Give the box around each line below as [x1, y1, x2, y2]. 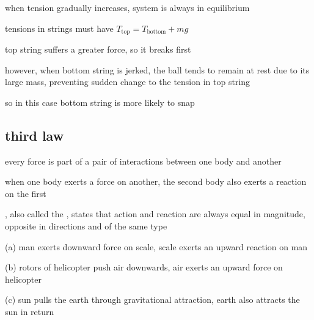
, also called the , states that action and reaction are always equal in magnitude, [5, 207, 305, 220]
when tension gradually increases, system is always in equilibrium [5, 1, 250, 13]
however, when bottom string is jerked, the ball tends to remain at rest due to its [5, 63, 310, 76]
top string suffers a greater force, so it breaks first [5, 43, 191, 56]
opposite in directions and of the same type [5, 220, 167, 232]
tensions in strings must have [5, 21, 114, 34]
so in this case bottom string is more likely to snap [5, 95, 195, 108]
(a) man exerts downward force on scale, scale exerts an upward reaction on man [5, 240, 308, 253]
